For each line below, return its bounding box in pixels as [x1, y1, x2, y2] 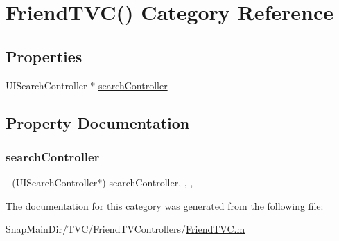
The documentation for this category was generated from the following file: [6, 198, 324, 213]
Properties [6, 45, 82, 66]
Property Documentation [6, 111, 190, 133]
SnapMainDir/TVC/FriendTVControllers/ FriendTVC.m [6, 222, 245, 236]
